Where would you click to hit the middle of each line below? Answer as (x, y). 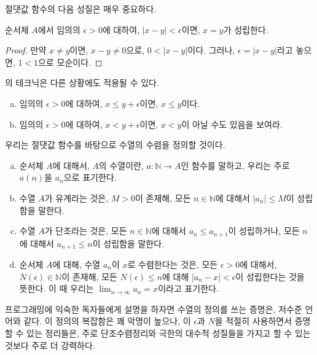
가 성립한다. (246, 29)
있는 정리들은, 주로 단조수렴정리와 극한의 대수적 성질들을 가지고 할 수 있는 (169, 333)
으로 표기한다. (90, 177)
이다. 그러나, (211, 50)
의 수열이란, (121, 165)
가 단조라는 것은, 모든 (86, 231)
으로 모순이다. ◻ (70, 62)
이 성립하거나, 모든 (264, 231)
